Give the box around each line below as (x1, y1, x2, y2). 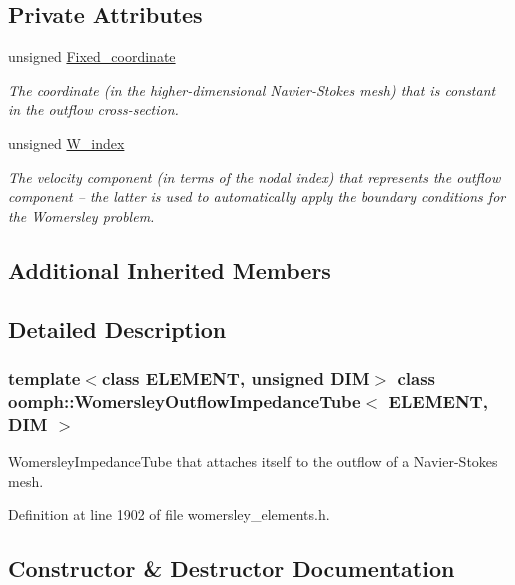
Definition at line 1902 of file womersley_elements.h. (8, 504, 330, 525)
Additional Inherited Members (8, 254, 331, 285)
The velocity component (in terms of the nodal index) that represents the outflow (8, 166, 501, 187)
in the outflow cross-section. (8, 99, 179, 120)
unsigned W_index (8, 132, 125, 153)
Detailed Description (8, 313, 227, 344)
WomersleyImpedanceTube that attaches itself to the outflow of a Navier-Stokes (8, 450, 498, 471)
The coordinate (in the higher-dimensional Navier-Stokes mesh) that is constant (8, 79, 496, 100)
